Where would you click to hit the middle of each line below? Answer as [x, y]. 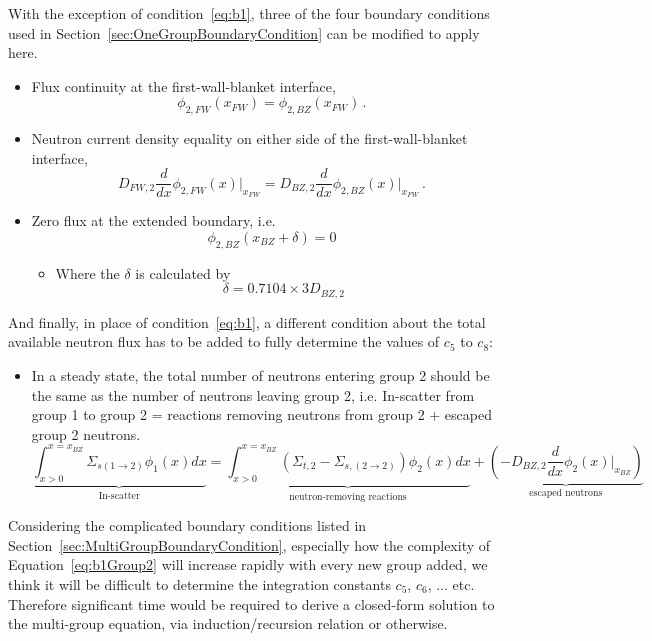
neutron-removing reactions [348, 496]
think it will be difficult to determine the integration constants [199, 583]
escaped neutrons [566, 492]
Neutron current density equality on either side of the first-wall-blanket [249, 138]
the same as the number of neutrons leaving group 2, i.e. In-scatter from [253, 394]
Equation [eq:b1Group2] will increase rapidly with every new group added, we [248, 564]
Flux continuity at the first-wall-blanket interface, [183, 85]
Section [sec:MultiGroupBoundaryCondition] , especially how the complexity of [249, 544]
